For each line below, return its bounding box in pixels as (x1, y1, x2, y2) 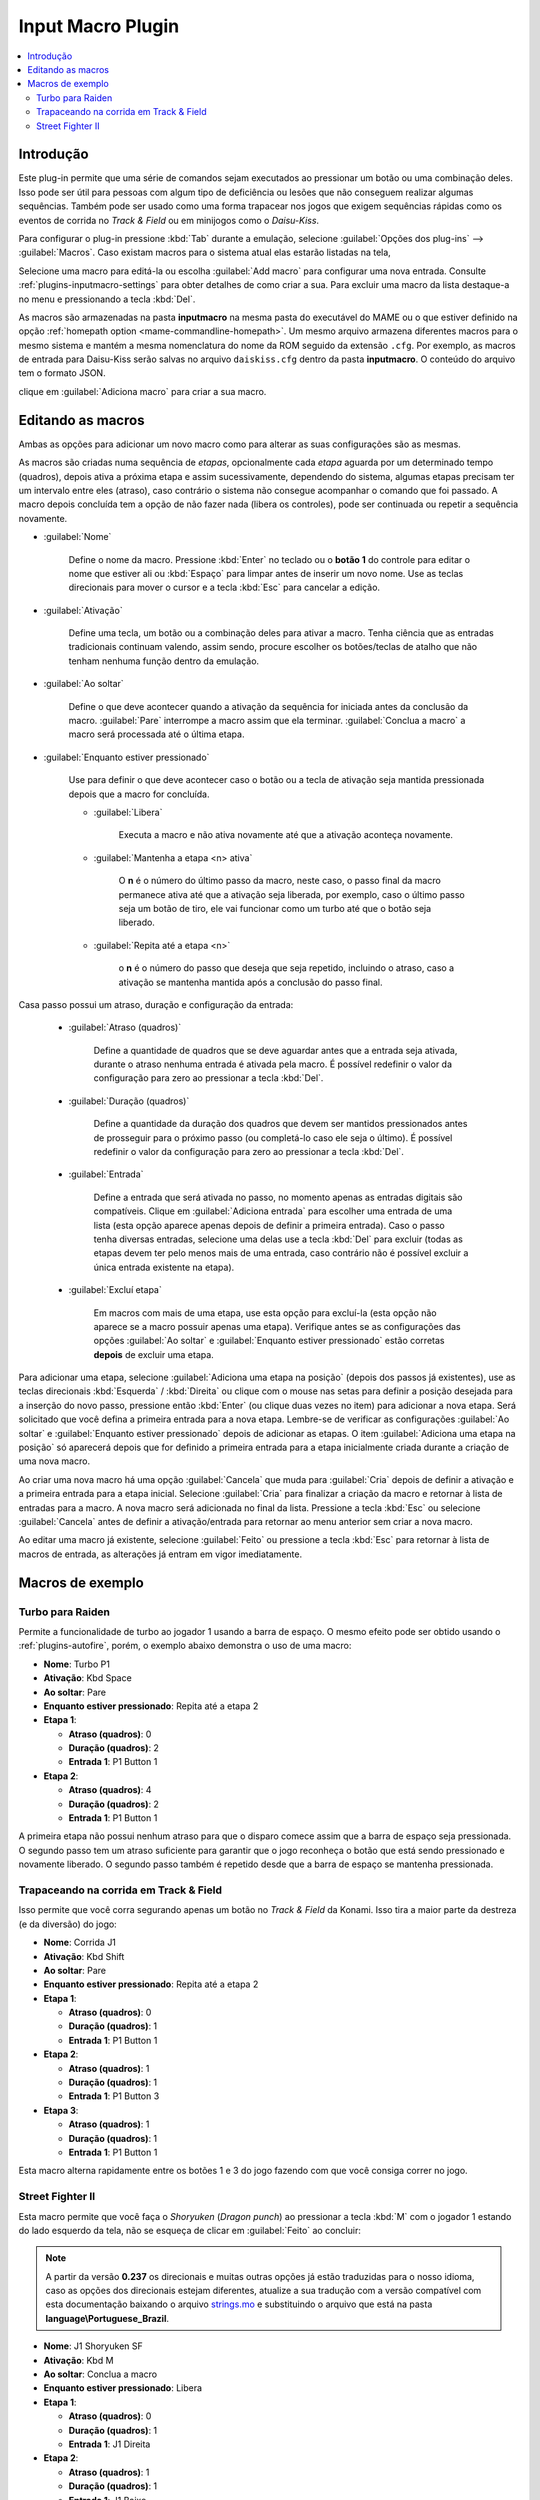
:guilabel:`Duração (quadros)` (68, 1095, 190, 1107)
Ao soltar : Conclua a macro (43, 2368, 158, 2380)
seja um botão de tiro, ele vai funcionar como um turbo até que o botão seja (118, 902, 432, 914)
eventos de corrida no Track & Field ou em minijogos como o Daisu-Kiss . (18, 214, 320, 226)
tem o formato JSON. (18, 367, 106, 379)
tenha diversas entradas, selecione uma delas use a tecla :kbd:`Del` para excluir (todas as (93, 1233, 464, 1245)
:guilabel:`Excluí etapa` (68, 1284, 162, 1296)
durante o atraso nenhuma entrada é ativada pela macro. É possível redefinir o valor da (93, 1058, 453, 1070)
